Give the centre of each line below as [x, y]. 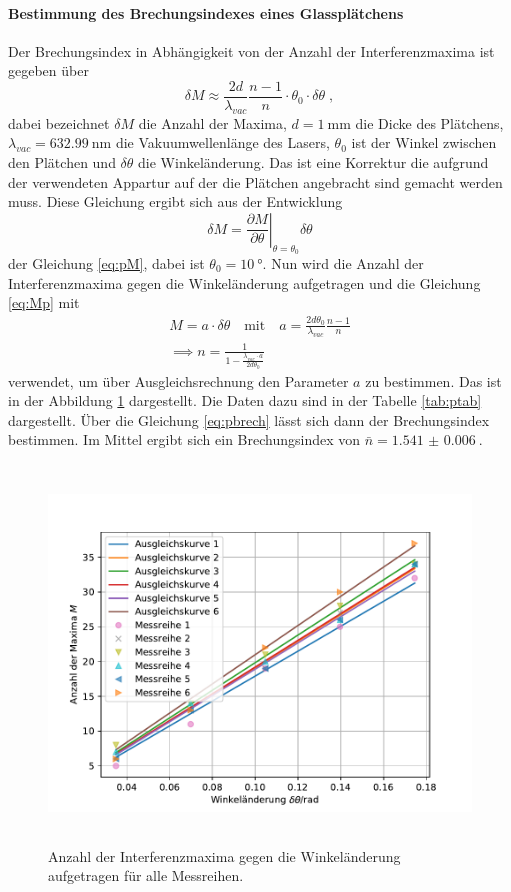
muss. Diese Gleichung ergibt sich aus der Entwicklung [175, 201]
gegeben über [48, 70]
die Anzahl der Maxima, [212, 122]
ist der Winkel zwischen [424, 142]
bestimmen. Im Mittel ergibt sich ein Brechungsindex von [184, 439]
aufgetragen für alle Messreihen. [146, 875]
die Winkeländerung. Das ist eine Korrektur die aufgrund [313, 162]
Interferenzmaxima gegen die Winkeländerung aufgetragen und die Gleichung [244, 282]
